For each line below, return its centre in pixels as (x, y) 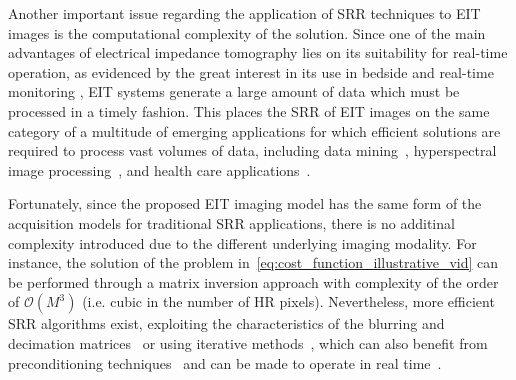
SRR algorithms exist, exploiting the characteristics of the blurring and (226, 323)
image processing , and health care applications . (159, 169)
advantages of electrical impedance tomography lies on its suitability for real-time (258, 52)
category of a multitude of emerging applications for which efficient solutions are (254, 130)
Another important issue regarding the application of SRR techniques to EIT (244, 13)
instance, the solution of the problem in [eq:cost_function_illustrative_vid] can (253, 262)
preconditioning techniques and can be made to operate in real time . (225, 362)
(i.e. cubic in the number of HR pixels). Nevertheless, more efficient (288, 301)
